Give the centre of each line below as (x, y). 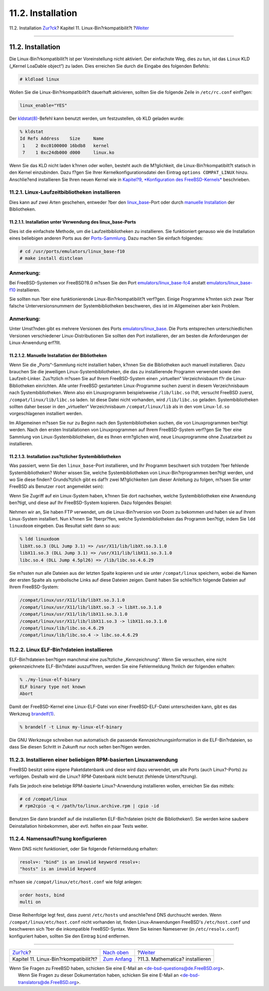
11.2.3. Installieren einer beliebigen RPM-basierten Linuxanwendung (93, 759)
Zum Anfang (117, 959)
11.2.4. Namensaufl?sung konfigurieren (58, 839)
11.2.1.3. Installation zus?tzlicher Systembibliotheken (65, 456)
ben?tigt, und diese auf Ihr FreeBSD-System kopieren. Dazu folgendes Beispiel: (90, 503)
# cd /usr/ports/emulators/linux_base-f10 (72, 251)
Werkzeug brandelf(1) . (32, 714)
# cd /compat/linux (43, 799)
